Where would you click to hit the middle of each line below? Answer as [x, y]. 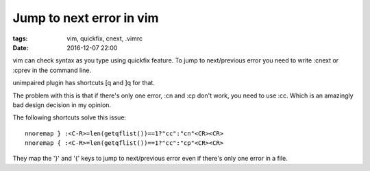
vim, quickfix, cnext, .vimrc [105, 38]
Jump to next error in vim [86, 18]
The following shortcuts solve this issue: [70, 117]
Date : [21, 47]
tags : [20, 38]
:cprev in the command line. [52, 70]
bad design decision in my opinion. [62, 105]
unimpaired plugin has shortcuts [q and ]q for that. [84, 83]
